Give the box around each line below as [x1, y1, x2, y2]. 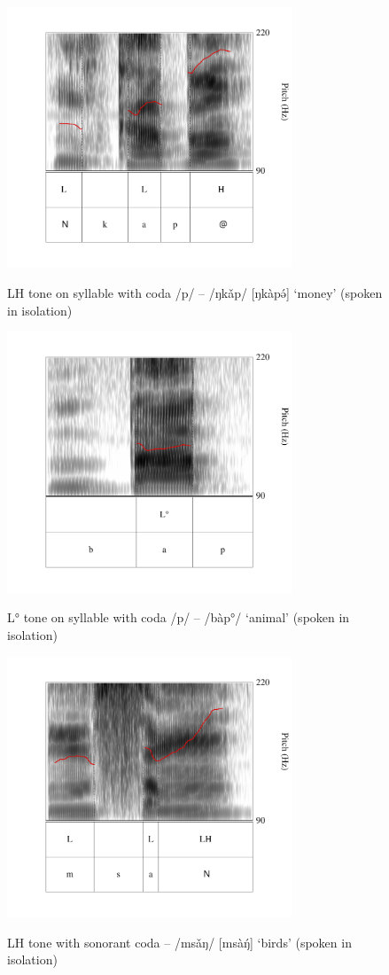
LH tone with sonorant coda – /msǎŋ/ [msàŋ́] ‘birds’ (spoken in [7, 932, 352, 951]
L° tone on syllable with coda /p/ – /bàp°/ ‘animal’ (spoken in [7, 608, 350, 627]
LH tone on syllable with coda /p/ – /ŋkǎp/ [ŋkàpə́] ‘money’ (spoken [7, 284, 383, 302]
